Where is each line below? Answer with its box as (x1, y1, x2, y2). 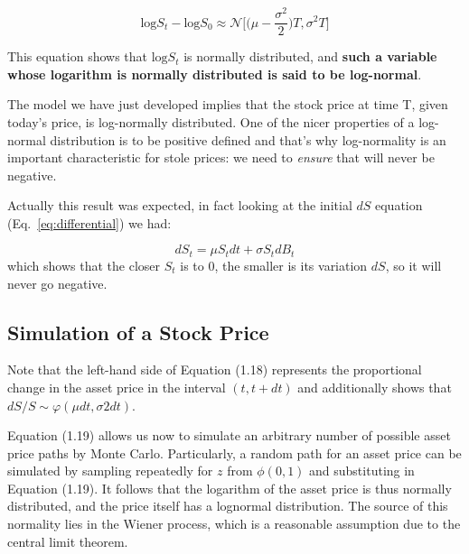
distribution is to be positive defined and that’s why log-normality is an (50, 130, 446, 149)
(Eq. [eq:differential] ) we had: (7, 213, 172, 232)
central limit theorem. (7, 531, 128, 550)
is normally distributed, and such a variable (183, 47, 437, 66)
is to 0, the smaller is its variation (180, 255, 368, 274)
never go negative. (7, 273, 108, 292)
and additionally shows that (297, 377, 452, 396)
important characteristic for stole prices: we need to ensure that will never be (7, 148, 435, 167)
